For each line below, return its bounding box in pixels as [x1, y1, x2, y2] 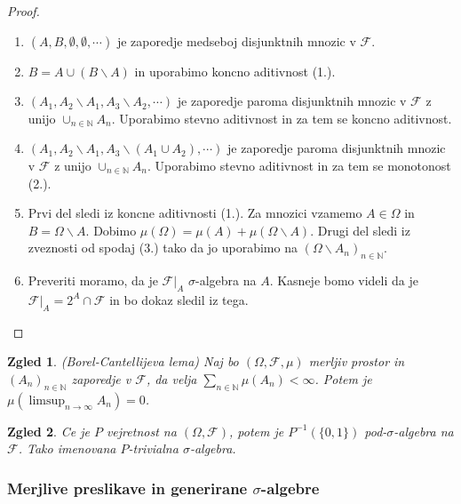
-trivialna [128, 439, 179, 458]
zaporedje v [71, 369, 131, 388]
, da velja [146, 369, 197, 388]
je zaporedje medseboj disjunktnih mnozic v [116, 31, 356, 50]
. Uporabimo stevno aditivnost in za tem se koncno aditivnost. [111, 108, 452, 127]
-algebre [260, 476, 320, 499]
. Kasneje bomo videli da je [269, 271, 418, 290]
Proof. [7, 2, 40, 20]
